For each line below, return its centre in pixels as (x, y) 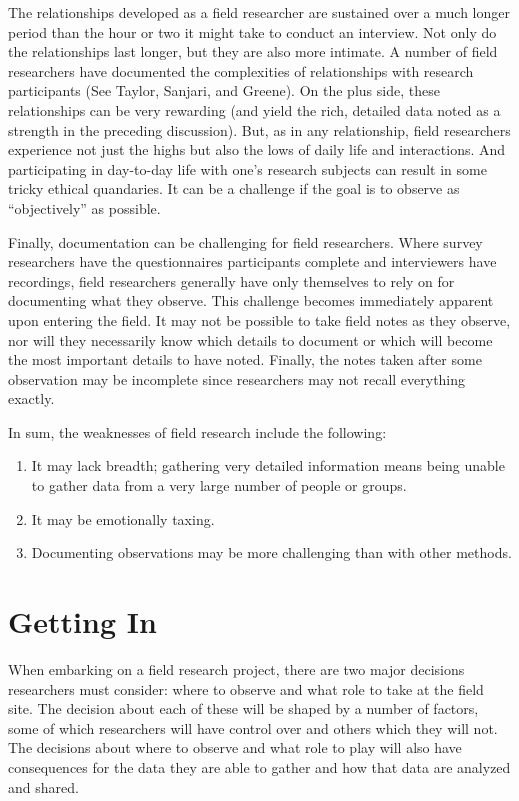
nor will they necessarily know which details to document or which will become (250, 339)
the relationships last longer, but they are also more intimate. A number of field (253, 51)
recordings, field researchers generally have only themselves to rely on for (231, 280)
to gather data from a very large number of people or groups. (219, 485)
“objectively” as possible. (84, 207)
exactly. (31, 398)
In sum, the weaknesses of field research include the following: (197, 431)
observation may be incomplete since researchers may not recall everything (237, 378)
